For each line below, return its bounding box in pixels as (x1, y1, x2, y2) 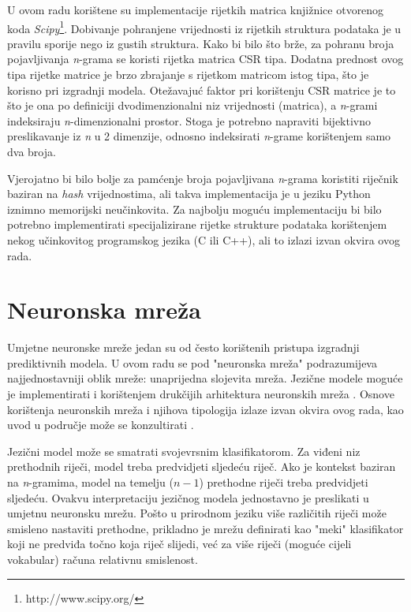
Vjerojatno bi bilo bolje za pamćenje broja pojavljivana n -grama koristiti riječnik (7, 170, 398, 186)
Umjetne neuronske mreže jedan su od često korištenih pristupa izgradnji (7, 339, 360, 356)
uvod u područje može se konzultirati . (7, 416, 194, 433)
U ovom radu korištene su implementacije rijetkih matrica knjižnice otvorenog (7, 2, 384, 17)
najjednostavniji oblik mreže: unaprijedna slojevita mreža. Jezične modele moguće (7, 370, 403, 386)
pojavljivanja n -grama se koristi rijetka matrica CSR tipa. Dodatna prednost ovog (7, 50, 404, 67)
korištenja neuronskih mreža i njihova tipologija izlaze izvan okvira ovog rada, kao (7, 401, 404, 417)
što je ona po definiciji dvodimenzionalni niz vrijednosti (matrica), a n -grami (7, 97, 378, 114)
